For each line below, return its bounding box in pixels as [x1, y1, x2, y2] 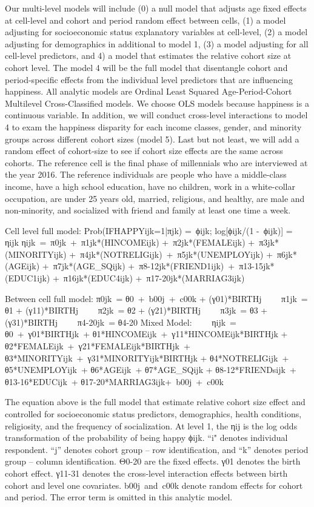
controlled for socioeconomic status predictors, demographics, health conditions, [5, 408, 302, 420]
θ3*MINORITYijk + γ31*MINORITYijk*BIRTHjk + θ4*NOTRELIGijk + [5, 351, 289, 364]
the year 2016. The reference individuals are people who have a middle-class [5, 168, 287, 181]
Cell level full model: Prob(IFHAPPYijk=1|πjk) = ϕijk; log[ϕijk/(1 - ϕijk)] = [5, 224, 293, 237]
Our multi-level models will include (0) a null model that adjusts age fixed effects [5, 2, 307, 14]
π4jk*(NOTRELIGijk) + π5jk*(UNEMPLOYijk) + [80, 247, 273, 260]
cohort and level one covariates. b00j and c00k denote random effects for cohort [5, 478, 303, 491]
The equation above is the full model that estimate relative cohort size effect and [5, 395, 306, 408]
